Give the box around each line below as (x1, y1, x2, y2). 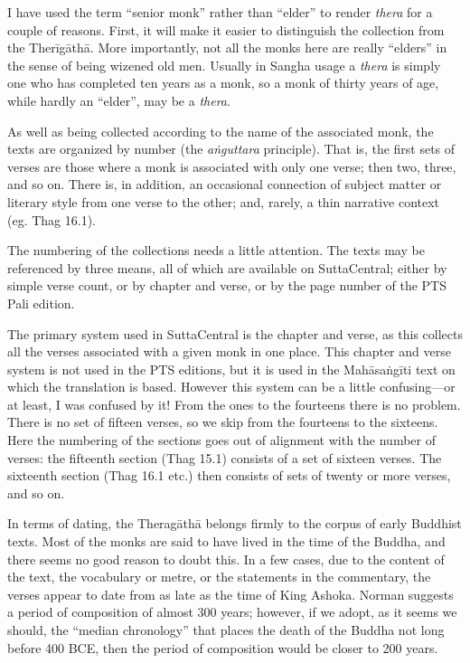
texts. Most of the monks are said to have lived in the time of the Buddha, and (7, 532, 446, 551)
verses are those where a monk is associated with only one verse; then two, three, (7, 156, 456, 175)
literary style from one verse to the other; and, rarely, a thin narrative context (7, 192, 440, 211)
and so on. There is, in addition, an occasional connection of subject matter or (7, 175, 442, 194)
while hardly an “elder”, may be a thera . (7, 90, 230, 109)
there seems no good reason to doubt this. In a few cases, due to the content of (7, 549, 445, 568)
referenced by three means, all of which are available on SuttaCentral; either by (7, 258, 447, 277)
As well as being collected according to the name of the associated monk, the (7, 121, 434, 140)
